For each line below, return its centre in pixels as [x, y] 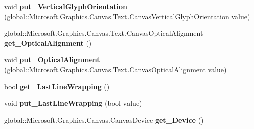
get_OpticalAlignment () [48, 43]
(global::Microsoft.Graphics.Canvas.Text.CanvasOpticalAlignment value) [115, 69]
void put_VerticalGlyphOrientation [66, 6]
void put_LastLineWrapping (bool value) [73, 103]
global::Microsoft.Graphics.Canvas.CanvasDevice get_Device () [104, 120]
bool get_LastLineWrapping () [57, 86]
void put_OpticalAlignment [52, 60]
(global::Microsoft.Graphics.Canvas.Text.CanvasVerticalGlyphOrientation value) [127, 16]
